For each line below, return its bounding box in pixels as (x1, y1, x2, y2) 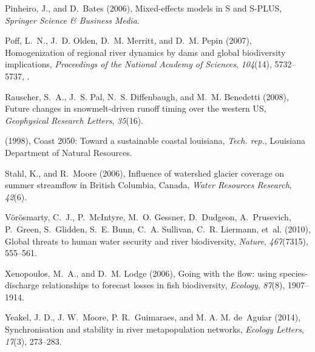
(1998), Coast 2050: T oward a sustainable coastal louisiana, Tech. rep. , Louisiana (5, 134, 305, 147)
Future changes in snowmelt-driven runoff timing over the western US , (5, 102, 266, 115)
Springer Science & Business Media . (5, 13, 140, 26)
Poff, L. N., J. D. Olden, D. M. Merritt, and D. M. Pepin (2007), (5, 34, 252, 47)
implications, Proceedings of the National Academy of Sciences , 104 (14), (5, 58, 272, 70)
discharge (5, 279, 39, 291)
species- (279, 266, 308, 279)
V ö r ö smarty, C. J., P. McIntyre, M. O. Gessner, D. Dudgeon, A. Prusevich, (5, 211, 291, 223)
